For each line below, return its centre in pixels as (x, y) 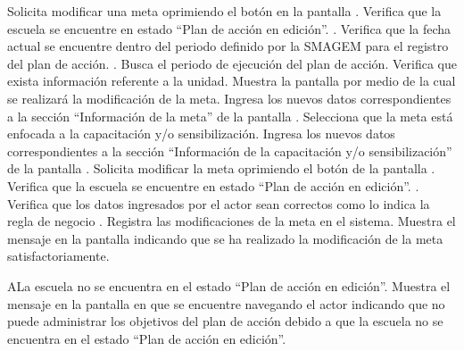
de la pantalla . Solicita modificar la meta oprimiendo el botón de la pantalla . (221, 168)
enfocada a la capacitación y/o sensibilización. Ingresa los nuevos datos (201, 134)
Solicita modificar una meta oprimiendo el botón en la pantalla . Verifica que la (224, 11)
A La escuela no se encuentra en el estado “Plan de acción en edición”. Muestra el (229, 285)
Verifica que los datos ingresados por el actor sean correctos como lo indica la (219, 203)
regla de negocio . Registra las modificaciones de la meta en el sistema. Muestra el (232, 221)
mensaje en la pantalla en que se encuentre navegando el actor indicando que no (226, 303)
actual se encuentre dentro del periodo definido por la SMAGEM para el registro (228, 46)
